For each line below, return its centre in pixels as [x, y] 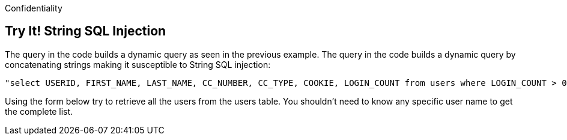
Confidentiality [34, 8]
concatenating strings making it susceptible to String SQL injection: [138, 64]
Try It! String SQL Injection [86, 31]
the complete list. [39, 111]
